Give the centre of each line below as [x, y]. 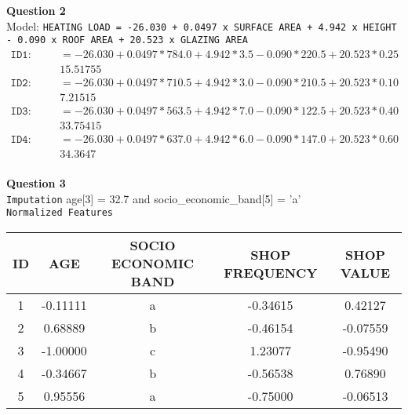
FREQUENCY [271, 272]
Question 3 [36, 183]
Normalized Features [60, 213]
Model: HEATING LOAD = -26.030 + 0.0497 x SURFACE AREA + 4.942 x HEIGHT [202, 25]
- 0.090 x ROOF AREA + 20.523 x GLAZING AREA [127, 40]
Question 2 [36, 10]
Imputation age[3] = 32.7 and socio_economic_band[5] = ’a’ [154, 198]
